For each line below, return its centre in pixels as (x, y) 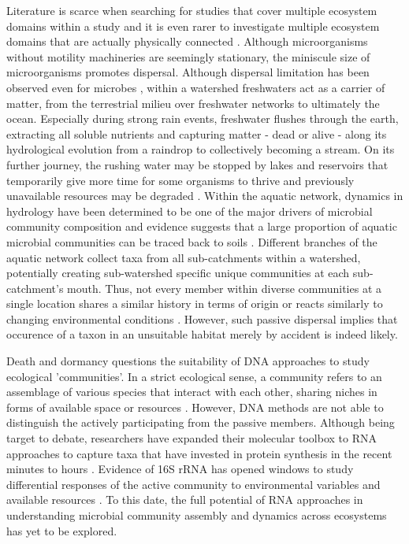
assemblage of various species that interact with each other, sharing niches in (192, 392)
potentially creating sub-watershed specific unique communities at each (178, 273)
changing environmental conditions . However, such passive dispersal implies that (202, 318)
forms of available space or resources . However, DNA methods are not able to (195, 407)
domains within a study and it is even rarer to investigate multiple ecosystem (193, 26)
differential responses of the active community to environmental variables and (193, 484)
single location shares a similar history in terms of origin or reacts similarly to (195, 303)
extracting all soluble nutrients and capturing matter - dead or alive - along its (197, 133)
